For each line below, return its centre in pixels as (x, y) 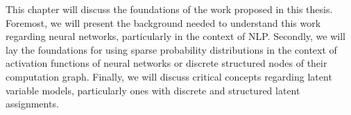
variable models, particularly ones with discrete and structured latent (153, 90)
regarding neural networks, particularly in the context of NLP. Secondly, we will (175, 36)
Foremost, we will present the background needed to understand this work (163, 22)
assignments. (32, 104)
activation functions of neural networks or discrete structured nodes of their (166, 63)
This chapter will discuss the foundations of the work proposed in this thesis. (169, 9)
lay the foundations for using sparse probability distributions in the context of (171, 49)
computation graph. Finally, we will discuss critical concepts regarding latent (169, 76)
